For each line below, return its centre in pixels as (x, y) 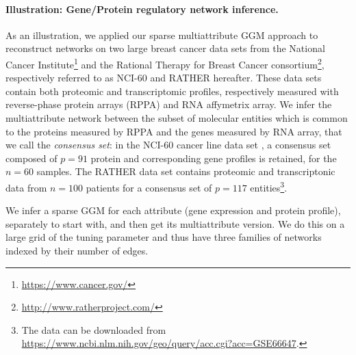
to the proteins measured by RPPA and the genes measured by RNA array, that (174, 131)
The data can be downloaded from (94, 329)
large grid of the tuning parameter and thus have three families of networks (164, 237)
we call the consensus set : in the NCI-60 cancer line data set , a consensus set (168, 145)
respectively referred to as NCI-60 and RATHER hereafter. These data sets (164, 78)
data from (26, 187)
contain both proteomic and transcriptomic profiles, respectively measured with (172, 91)
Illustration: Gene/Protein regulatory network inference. (142, 9)
